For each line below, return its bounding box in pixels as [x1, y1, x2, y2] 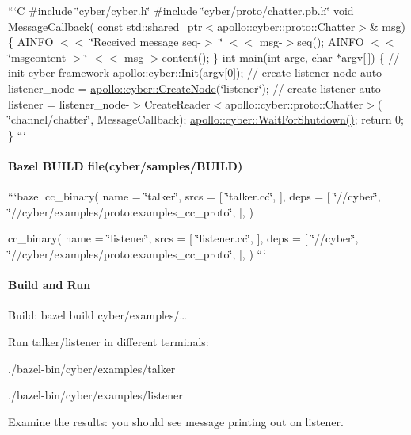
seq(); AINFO [297, 33, 364, 50]
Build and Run [8, 277, 91, 293]
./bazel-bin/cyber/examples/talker [8, 360, 176, 376]
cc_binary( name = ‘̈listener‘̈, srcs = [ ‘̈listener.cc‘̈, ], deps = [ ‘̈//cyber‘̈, [8, 230, 359, 246]
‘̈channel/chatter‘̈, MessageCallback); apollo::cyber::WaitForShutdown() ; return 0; [8, 111, 404, 128]
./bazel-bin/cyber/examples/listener [8, 387, 183, 403]
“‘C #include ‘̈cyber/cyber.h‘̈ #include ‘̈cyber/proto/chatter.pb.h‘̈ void [8, 2, 354, 18]
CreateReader [144, 95, 211, 112]
